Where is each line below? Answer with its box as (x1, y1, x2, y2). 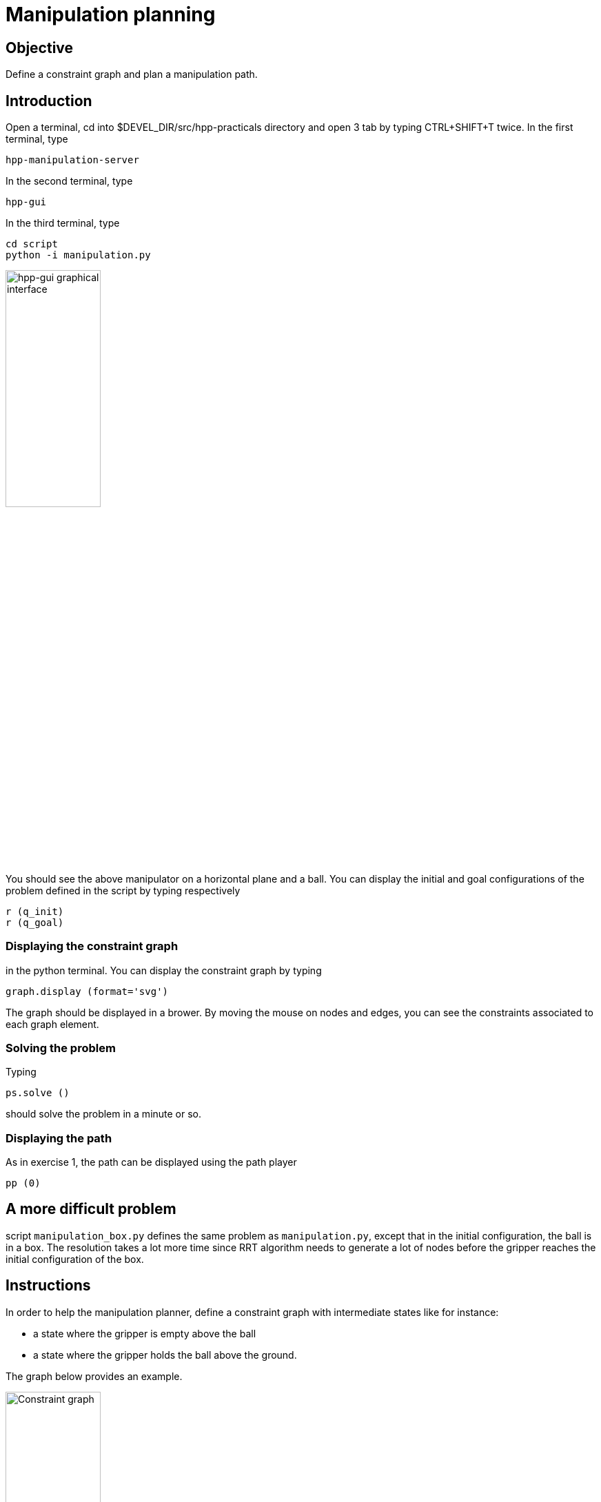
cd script (6, 238, 58, 250)
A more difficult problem (6, 1200, 176, 1218)
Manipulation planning (6, 3, 216, 26)
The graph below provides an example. (6, 1370, 183, 1382)
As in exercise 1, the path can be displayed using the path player (6, 1156, 297, 1169)
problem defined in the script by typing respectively (6, 884, 241, 896)
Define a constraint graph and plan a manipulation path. (6, 68, 258, 81)
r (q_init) (6, 905, 64, 917)
